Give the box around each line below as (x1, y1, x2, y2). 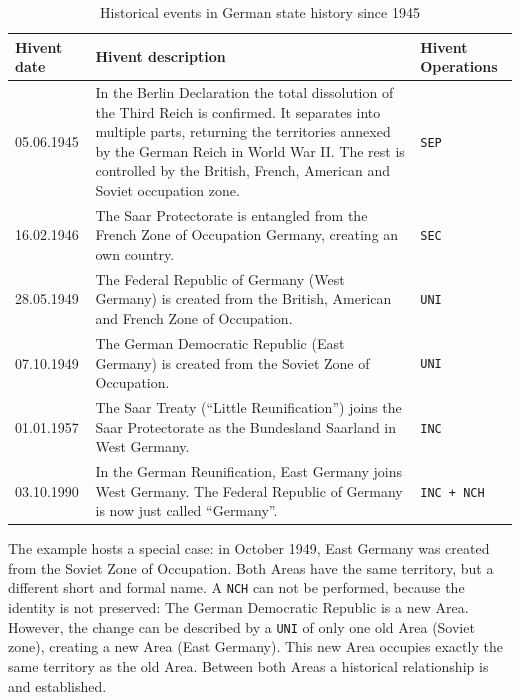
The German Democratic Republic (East (95, 332, 345, 353)
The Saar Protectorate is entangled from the (95, 204, 368, 225)
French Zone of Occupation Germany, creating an (95, 224, 399, 245)
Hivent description (95, 46, 226, 67)
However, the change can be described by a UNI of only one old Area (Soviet (8, 616, 475, 637)
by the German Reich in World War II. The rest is (95, 140, 405, 161)
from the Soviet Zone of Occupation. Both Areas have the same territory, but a (8, 557, 494, 578)
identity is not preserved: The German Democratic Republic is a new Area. (8, 597, 469, 618)
